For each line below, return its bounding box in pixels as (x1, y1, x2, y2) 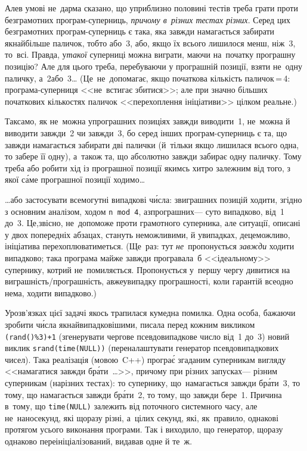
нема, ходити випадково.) (5, 286, 97, 299)
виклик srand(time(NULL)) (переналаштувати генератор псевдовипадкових (5, 342, 279, 354)
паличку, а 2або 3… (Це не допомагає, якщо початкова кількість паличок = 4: (5, 71, 290, 84)
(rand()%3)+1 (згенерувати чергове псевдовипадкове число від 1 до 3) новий (5, 330, 290, 342)
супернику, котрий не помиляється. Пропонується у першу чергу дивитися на (5, 263, 290, 275)
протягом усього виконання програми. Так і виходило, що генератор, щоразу (5, 423, 283, 436)
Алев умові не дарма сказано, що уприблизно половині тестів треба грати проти (5, 2, 298, 14)
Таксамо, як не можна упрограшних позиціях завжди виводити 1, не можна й (5, 115, 290, 127)
